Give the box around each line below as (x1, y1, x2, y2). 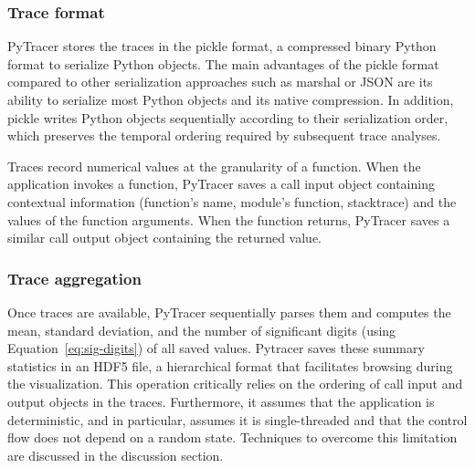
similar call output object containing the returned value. (7, 228, 322, 247)
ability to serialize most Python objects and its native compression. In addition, (7, 90, 454, 109)
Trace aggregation (7, 266, 142, 289)
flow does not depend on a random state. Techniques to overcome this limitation (7, 428, 458, 447)
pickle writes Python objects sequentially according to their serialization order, (7, 108, 449, 127)
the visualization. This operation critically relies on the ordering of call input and (7, 374, 463, 393)
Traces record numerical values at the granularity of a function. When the (7, 156, 421, 175)
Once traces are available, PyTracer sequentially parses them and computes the (7, 302, 451, 321)
